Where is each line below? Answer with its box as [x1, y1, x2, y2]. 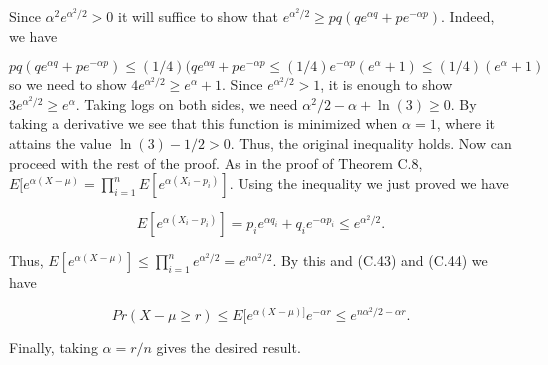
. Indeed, [441, 6, 495, 26]
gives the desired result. [156, 337, 301, 358]
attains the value [9, 132, 112, 153]
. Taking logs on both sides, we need [75, 93, 298, 114]
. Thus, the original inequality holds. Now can [230, 132, 512, 153]
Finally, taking [9, 337, 98, 358]
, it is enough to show [320, 74, 453, 95]
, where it [436, 113, 496, 134]
